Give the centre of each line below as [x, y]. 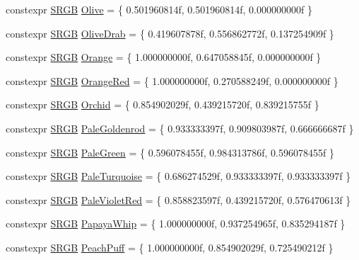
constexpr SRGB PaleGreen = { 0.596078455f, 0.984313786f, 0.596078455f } [170, 152]
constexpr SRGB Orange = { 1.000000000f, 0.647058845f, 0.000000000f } [164, 57]
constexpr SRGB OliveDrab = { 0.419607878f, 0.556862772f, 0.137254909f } [170, 33]
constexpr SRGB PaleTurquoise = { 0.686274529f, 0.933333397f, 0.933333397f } [178, 176]
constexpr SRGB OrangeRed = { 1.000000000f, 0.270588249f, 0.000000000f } [172, 80]
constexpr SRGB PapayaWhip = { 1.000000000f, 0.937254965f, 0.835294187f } [176, 224]
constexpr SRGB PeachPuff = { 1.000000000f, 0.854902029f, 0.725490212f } [170, 247]
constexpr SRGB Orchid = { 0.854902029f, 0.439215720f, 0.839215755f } [163, 104]
